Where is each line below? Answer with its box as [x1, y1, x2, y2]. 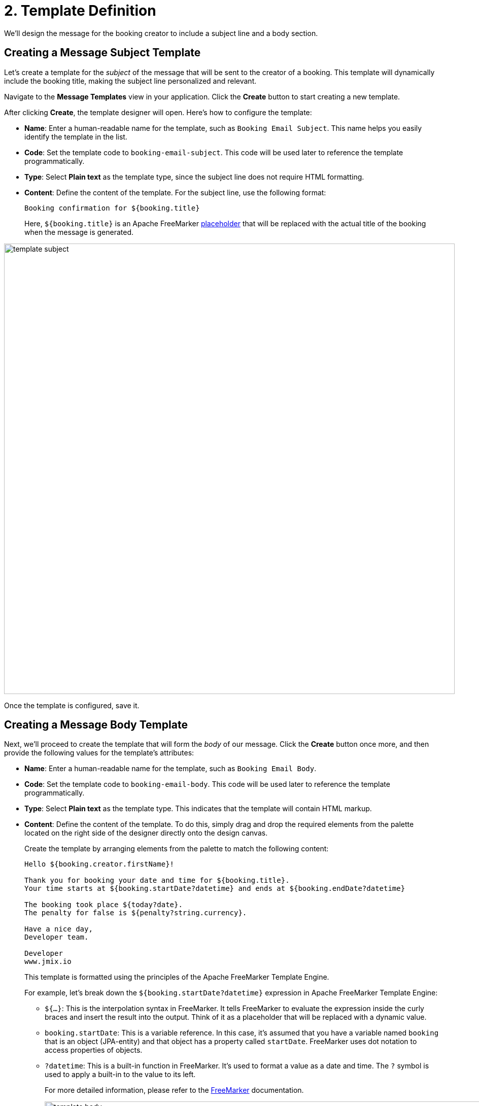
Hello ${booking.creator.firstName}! [24, 860, 175, 869]
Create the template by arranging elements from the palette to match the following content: [24, 844, 329, 853]
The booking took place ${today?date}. [24, 901, 183, 909]
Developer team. [24, 933, 89, 942]
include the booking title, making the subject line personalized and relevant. [4, 76, 257, 85]
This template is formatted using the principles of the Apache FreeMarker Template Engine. [24, 973, 329, 982]
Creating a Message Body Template [4, 718, 188, 732]
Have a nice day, [24, 925, 93, 934]
